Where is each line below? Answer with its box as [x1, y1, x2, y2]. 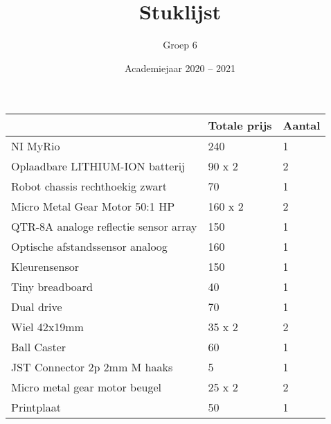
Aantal [283, 117, 321, 134]
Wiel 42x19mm [11, 319, 84, 335]
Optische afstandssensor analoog [11, 238, 168, 255]
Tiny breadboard [11, 279, 93, 295]
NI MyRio [11, 138, 60, 154]
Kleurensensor [11, 258, 80, 275]
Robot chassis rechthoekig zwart [11, 178, 167, 195]
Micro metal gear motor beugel [11, 379, 162, 396]
